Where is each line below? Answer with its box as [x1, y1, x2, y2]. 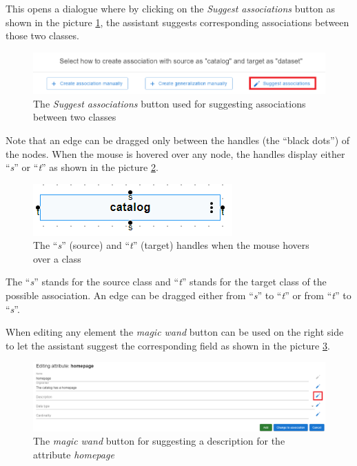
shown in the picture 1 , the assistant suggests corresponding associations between [6, 14, 349, 29]
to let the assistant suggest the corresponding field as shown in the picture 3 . [6, 338, 330, 352]
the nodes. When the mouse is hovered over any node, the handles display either [6, 146, 345, 161]
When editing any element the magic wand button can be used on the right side [6, 325, 344, 339]
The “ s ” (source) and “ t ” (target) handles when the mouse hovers [33, 238, 309, 252]
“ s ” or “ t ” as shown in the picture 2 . [6, 160, 159, 174]
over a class [33, 251, 81, 265]
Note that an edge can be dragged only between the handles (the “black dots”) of [6, 132, 350, 147]
